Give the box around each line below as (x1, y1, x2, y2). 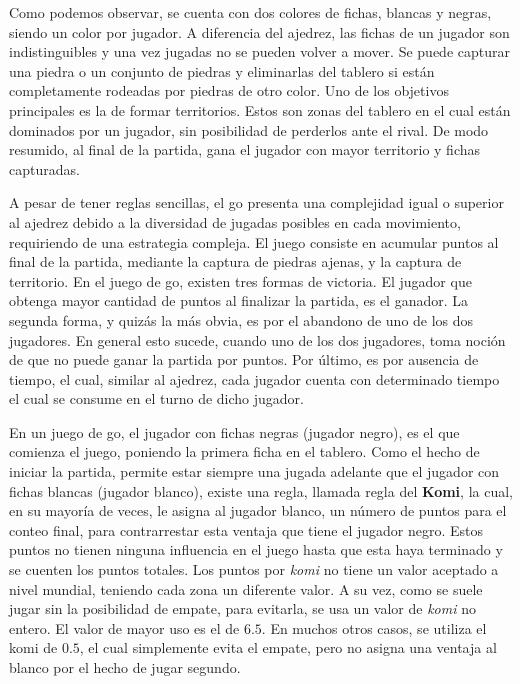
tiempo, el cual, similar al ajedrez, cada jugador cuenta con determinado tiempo (9, 368, 500, 389)
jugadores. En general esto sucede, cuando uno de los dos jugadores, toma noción (9, 329, 506, 350)
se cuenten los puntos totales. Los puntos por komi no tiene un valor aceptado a (9, 559, 499, 580)
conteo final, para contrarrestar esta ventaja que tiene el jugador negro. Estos (9, 519, 484, 540)
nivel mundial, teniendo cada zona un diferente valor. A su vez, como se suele (9, 578, 483, 599)
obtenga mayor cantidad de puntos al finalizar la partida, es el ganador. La (9, 290, 469, 311)
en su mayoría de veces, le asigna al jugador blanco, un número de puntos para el (9, 500, 507, 521)
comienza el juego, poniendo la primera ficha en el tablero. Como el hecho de (9, 441, 480, 462)
